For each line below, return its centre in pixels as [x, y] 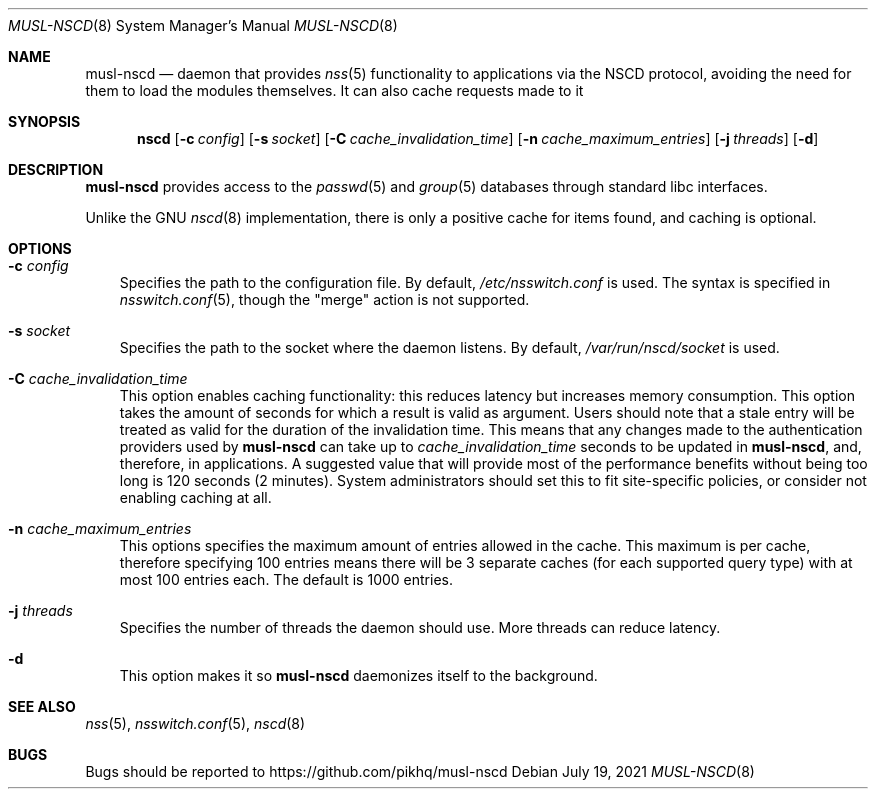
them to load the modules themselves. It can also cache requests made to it [334, 90]
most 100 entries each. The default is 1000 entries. [286, 579]
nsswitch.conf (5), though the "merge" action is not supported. [324, 299]
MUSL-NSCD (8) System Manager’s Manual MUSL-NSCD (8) [203, 25]
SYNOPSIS [44, 121]
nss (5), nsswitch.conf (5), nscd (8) [195, 723]
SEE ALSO [42, 706]
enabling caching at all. [195, 497]
